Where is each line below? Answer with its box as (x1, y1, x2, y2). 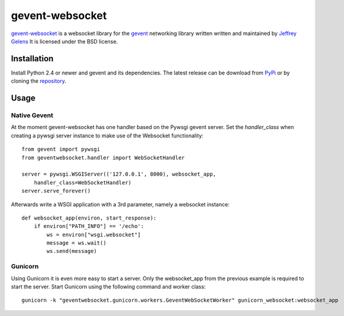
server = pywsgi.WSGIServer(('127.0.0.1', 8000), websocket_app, (21, 171, 217, 178)
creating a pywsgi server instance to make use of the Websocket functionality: (11, 132, 204, 139)
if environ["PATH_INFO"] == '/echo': (33, 223, 144, 230)
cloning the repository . (11, 77, 67, 85)
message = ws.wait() (46, 240, 107, 246)
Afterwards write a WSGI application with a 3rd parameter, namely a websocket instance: (11, 201, 230, 208)
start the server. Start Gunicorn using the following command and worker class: (11, 283, 206, 290)
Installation (11, 54, 54, 64)
